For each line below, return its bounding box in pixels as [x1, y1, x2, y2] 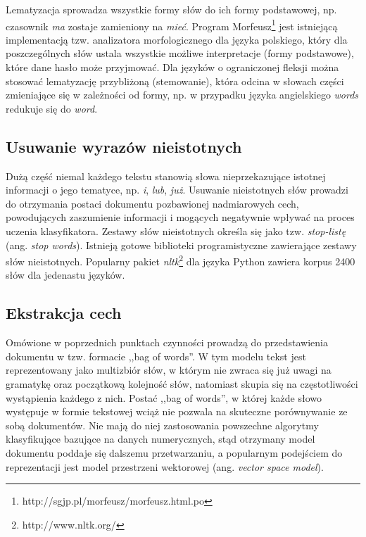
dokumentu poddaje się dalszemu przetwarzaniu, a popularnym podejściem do [6, 445, 343, 460]
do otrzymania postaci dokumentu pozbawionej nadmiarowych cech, [6, 196, 299, 210]
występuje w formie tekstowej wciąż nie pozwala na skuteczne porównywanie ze [6, 404, 348, 419]
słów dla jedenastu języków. [6, 267, 125, 282]
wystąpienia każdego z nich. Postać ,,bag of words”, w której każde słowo [6, 390, 322, 405]
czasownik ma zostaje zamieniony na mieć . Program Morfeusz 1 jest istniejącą [6, 16, 338, 33]
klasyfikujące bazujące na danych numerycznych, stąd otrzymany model [6, 431, 315, 446]
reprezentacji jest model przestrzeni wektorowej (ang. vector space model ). [6, 459, 324, 474]
